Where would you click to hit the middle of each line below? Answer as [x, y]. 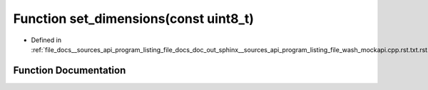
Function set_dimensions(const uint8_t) [134, 19]
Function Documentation [70, 70]
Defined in [46, 40]
